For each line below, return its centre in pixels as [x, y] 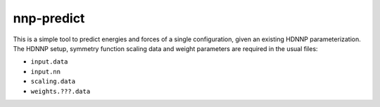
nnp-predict [49, 18]
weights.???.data [61, 91]
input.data [49, 62]
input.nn [46, 71]
